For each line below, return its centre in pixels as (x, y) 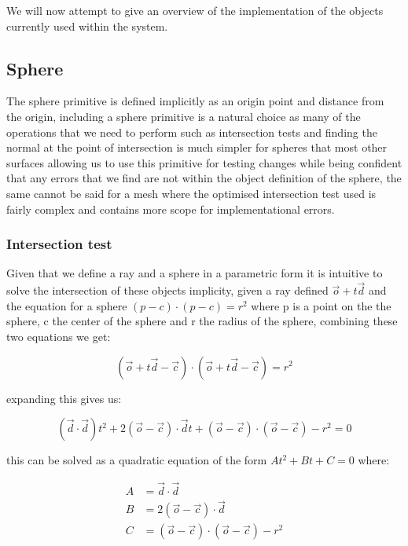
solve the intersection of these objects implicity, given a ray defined (167, 290)
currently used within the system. (87, 26)
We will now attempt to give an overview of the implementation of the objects (195, 10)
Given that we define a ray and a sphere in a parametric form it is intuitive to (195, 273)
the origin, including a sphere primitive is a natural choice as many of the (184, 116)
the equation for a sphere (67, 305)
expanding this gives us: (64, 398)
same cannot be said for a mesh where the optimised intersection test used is (191, 193)
